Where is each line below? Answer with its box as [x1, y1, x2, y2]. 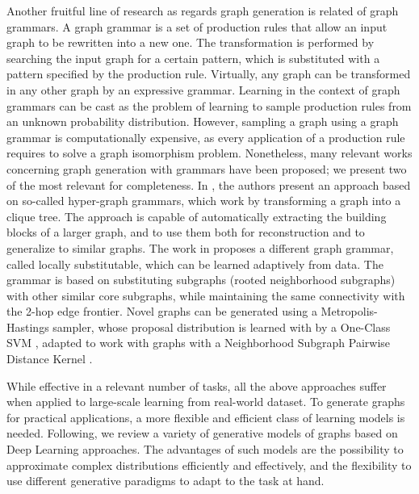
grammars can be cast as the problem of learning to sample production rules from [6, 97, 412, 114]
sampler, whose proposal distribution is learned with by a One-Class [52, 318, 391, 335]
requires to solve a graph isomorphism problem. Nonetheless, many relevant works [6, 144, 413, 161]
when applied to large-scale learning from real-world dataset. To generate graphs [6, 393, 405, 410]
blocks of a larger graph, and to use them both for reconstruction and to [6, 224, 365, 241]
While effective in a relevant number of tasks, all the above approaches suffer [6, 377, 387, 394]
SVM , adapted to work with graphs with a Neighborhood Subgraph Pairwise [6, 334, 391, 351]
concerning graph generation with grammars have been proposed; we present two [6, 160, 407, 177]
